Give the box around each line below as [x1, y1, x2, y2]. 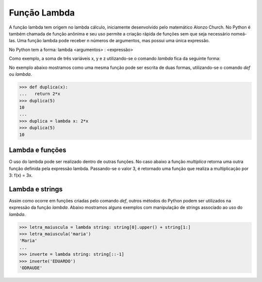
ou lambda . [9, 71, 32, 77]
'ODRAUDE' [19, 265, 43, 270]
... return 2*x [19, 91, 61, 97]
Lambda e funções [9, 146, 66, 154]
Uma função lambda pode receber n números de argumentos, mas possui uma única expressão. [17, 38, 210, 44]
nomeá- [230, 31, 247, 36]
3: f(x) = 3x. [9, 172, 33, 178]
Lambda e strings [9, 185, 63, 193]
